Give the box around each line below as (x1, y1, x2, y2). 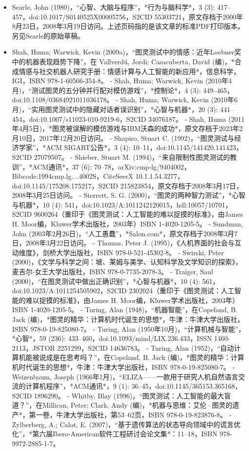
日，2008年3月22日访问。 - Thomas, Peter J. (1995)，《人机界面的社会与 (12, 238, 235, 248)
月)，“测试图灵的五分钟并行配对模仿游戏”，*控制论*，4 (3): (12, 85, 201, 95)
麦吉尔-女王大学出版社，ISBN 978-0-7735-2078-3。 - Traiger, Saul (12, 266, 213, 277)
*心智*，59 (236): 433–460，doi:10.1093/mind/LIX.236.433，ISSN (12, 333, 212, 343)
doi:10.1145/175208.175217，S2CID (12, 180, 118, 190)
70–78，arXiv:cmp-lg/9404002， (94, 161, 191, 171)
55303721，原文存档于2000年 (154, 11, 243, 21)
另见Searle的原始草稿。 (12, 30, 85, 40)
